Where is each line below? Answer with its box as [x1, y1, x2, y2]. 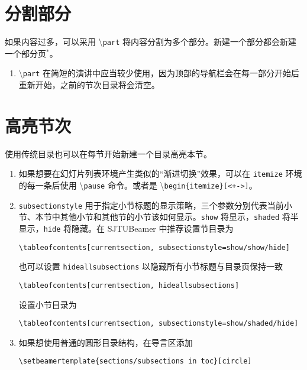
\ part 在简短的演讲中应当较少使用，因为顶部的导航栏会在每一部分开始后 [18, 67, 300, 79]
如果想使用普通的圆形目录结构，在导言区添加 [18, 336, 193, 348]
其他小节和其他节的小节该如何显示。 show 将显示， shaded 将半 [60, 210, 299, 223]
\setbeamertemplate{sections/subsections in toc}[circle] [18, 357, 252, 366]
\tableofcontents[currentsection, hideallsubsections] [18, 281, 240, 290]
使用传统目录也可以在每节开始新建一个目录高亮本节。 [5, 147, 212, 160]
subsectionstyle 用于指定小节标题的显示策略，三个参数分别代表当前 [18, 199, 284, 211]
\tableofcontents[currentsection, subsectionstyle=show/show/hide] [18, 243, 290, 252]
